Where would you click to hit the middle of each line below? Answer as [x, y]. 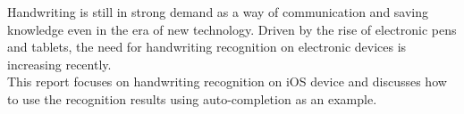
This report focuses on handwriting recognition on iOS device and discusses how [227, 81]
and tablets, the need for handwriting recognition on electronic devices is [207, 47]
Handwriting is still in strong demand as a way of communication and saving [218, 12]
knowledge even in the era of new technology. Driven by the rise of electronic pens [232, 29]
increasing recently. [59, 64]
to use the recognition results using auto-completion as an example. [192, 98]
